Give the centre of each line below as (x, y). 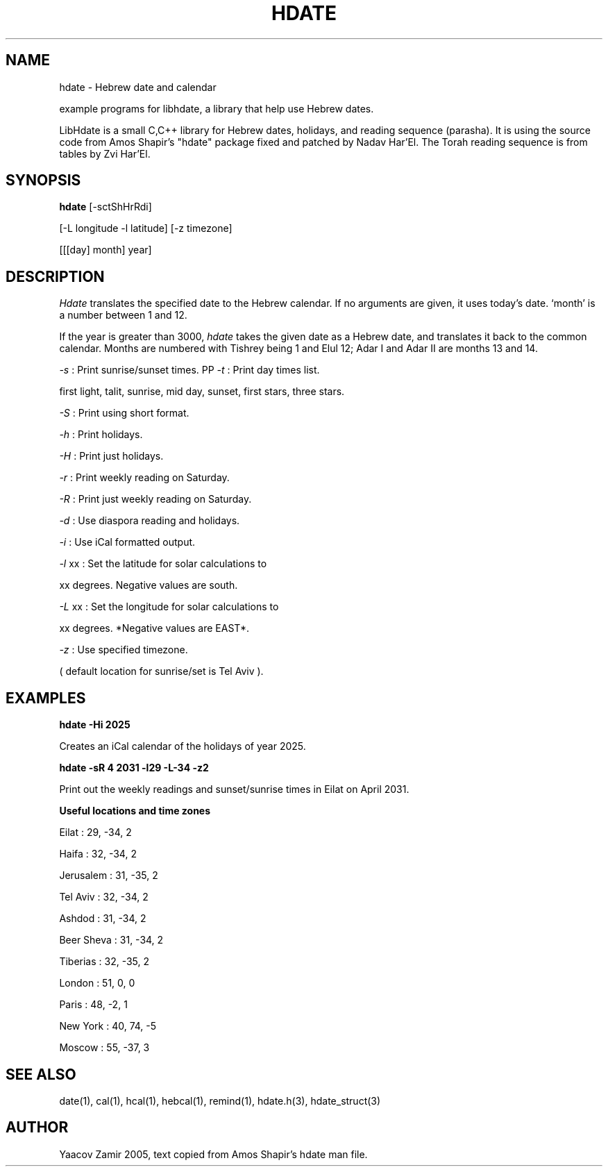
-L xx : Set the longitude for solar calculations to (169, 607)
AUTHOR (37, 1128)
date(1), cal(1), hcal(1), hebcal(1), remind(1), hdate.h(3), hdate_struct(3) (220, 1100)
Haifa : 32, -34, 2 (98, 854)
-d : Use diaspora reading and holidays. (150, 521)
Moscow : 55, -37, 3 (104, 1048)
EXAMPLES (46, 698)
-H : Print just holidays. (111, 456)
